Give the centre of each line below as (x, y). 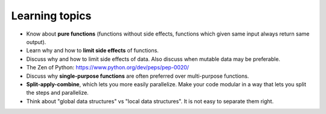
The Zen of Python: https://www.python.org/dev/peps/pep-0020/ (108, 68)
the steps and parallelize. (57, 93)
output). (36, 42)
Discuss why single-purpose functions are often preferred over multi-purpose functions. (138, 76)
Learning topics (51, 16)
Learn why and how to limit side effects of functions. (93, 51)
